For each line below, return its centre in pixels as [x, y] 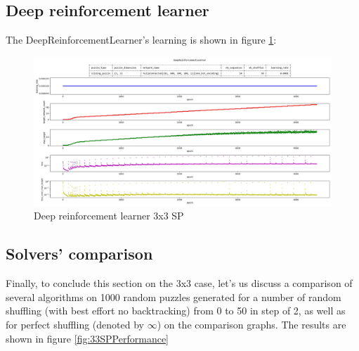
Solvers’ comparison [79, 254]
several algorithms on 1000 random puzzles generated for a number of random [174, 296]
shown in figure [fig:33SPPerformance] [87, 338]
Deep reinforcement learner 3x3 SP [109, 216]
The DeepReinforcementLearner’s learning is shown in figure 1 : [141, 40]
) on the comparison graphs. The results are [252, 324]
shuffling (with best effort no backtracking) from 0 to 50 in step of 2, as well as [176, 311]
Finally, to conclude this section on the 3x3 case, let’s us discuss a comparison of [179, 283]
